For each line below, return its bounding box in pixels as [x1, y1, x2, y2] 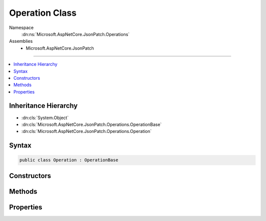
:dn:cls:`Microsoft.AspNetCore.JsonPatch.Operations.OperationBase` [21, 121, 162, 127]
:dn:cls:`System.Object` [21, 115, 69, 121]
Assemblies [9, 38, 33, 44]
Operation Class [9, 7, 77, 18]
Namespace [9, 25, 34, 31]
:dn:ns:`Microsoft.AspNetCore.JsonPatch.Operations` [21, 31, 130, 37]
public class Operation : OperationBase [19, 158, 118, 163]
